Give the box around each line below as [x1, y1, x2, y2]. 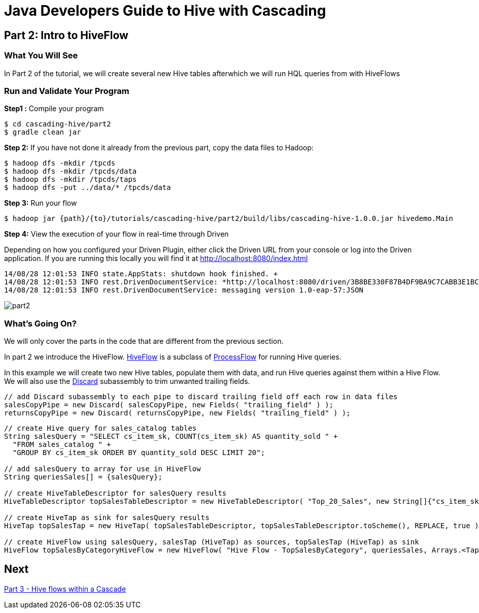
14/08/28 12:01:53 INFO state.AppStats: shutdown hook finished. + [4, 270, 278, 278]
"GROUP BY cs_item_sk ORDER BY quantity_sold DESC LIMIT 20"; [12, 448, 265, 457]
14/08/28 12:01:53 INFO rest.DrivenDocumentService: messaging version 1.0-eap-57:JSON [4, 286, 364, 295]
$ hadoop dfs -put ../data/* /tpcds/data [4, 183, 171, 192]
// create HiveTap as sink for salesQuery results [4, 513, 210, 522]
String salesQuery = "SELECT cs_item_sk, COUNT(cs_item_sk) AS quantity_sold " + [4, 432, 338, 441]
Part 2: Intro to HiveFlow [4, 28, 128, 42]
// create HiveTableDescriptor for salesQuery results [4, 489, 227, 498]
